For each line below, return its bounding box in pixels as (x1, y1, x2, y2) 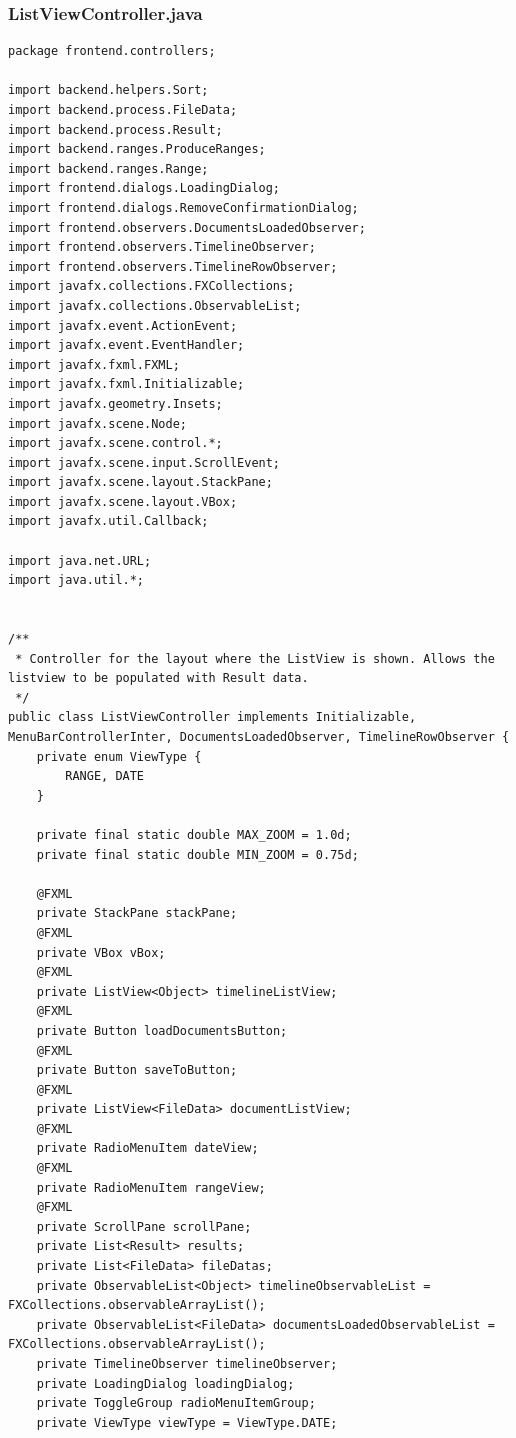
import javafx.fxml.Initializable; (8, 377, 245, 392)
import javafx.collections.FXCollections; (8, 279, 295, 294)
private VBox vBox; (36, 945, 166, 960)
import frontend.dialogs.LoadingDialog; (8, 181, 281, 196)
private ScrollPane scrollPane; (36, 1219, 252, 1234)
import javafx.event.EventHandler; (8, 338, 245, 353)
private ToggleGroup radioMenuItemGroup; (36, 1396, 316, 1411)
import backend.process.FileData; (8, 103, 238, 117)
